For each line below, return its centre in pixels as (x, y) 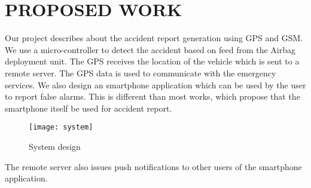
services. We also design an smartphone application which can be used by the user (155, 84)
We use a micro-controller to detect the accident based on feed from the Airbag (150, 49)
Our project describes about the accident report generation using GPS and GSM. (154, 38)
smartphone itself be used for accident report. (89, 108)
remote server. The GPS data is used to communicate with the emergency (141, 73)
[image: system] (61, 127)
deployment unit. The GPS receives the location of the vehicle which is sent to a (152, 61)
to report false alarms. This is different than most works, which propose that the (153, 96)
